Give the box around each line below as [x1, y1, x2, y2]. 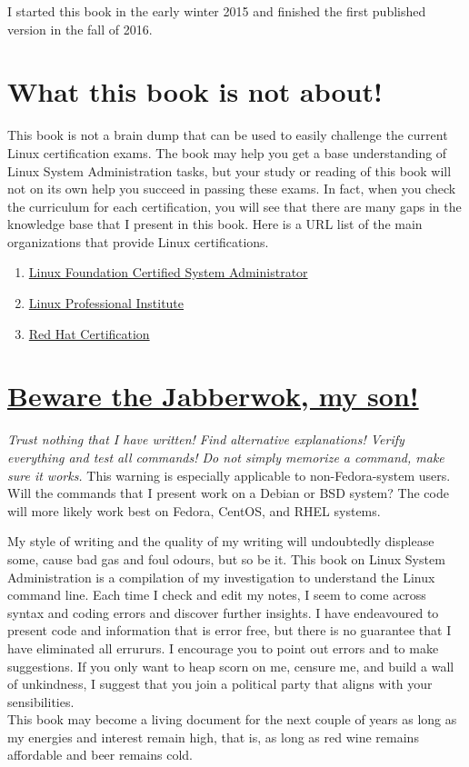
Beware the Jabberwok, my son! [7, 377, 419, 414]
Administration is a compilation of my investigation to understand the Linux [7, 567, 435, 586]
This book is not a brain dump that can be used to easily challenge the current [7, 125, 448, 144]
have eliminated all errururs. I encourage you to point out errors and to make [7, 638, 439, 657]
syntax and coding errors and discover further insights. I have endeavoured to [7, 603, 439, 622]
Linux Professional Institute [28, 294, 185, 313]
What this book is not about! [7, 73, 383, 110]
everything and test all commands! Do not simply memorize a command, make [7, 447, 444, 466]
